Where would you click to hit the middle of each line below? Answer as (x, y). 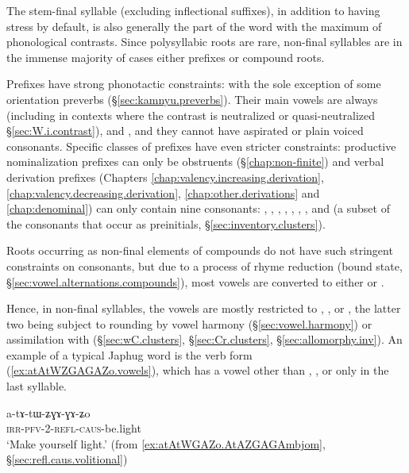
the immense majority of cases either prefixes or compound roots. (166, 57)
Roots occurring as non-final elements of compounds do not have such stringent (200, 250)
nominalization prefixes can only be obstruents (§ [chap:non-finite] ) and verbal (195, 162)
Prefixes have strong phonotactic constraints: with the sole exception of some (194, 84)
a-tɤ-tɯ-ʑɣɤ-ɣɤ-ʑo (48, 412)
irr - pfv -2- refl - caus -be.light (74, 428)
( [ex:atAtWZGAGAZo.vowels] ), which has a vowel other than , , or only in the (198, 370)
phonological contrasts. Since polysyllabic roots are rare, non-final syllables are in (204, 42)
